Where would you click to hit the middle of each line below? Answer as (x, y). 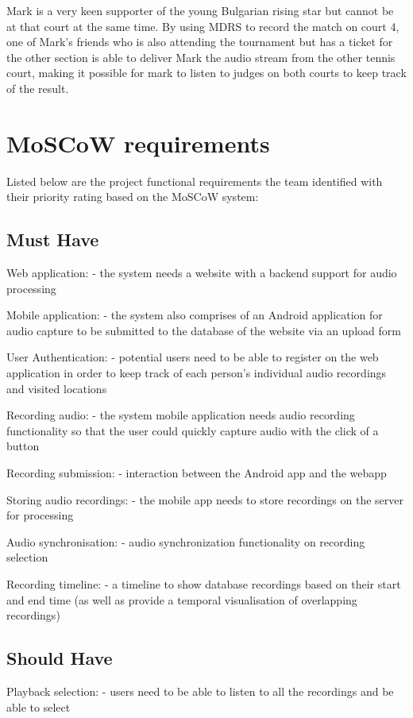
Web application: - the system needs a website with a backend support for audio (202, 273)
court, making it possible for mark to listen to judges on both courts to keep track (206, 73)
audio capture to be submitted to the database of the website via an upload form (204, 330)
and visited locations (57, 388)
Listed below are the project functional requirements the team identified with (195, 181)
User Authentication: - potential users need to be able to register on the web (193, 357)
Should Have (60, 658)
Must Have (53, 239)
